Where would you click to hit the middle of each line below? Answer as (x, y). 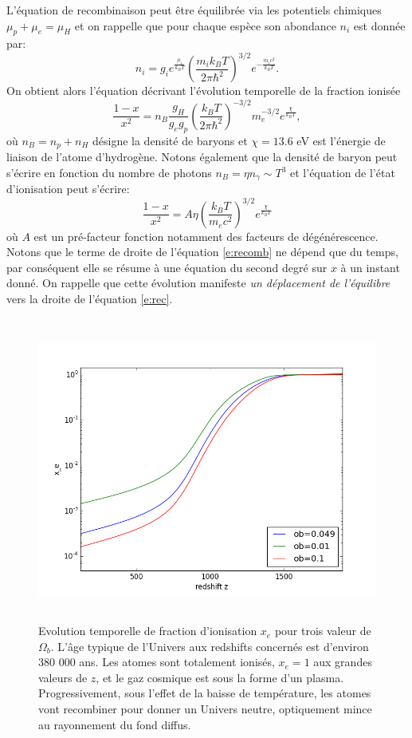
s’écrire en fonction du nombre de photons (109, 173)
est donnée (379, 25)
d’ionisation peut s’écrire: (68, 189)
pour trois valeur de (323, 631)
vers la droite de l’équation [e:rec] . (90, 298)
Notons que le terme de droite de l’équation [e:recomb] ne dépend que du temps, (202, 252)
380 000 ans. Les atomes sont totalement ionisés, (157, 662)
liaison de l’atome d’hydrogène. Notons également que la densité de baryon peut (202, 157)
